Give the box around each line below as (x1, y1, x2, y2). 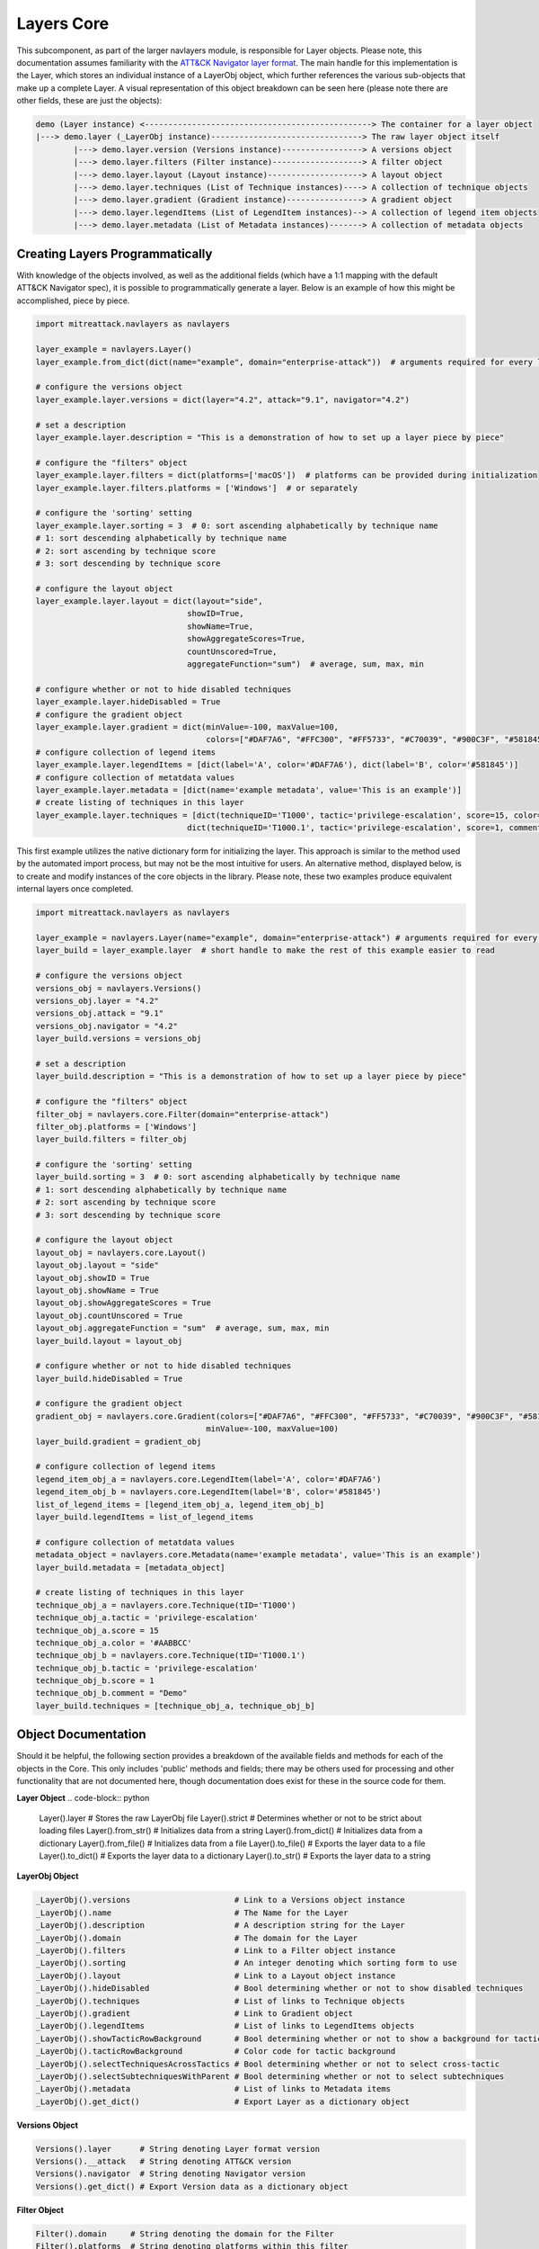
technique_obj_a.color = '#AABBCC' (35, 1637, 192, 1648)
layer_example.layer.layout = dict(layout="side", (35, 596, 264, 606)
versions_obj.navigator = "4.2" (35, 1021, 179, 1031)
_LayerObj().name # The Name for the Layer (35, 1907, 349, 1918)
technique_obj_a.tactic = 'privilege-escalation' (35, 1613, 259, 1623)
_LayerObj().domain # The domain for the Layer (35, 1932, 358, 1943)
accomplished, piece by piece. (16, 295, 130, 306)
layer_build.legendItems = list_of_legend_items (35, 1512, 254, 1522)
